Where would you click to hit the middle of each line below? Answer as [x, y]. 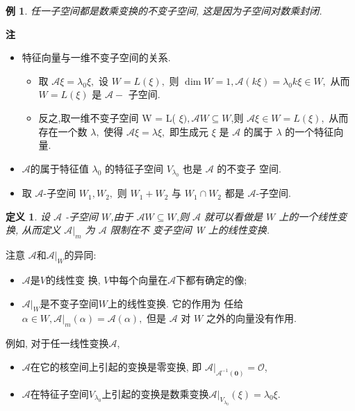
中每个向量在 [139, 279]
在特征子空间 [59, 393]
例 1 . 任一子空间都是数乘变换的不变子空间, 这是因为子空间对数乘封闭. [164, 10]
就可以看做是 [233, 216]
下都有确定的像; [212, 279]
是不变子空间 [69, 303]
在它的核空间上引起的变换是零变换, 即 [116, 366]
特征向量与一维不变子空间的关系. [96, 57]
